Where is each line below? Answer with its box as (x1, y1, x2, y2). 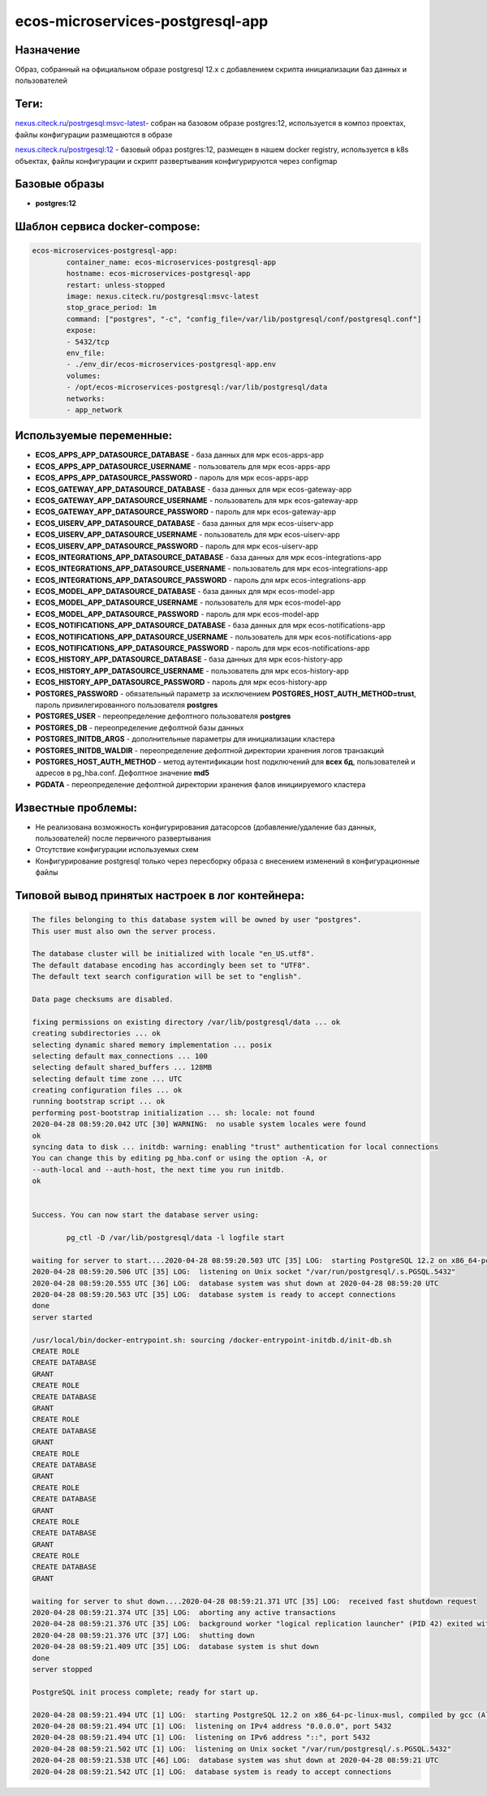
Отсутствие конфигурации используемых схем (35, 845, 199, 855)
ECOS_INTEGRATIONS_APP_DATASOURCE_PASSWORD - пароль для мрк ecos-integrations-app (35, 575, 367, 584)
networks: (66, 394, 106, 403)
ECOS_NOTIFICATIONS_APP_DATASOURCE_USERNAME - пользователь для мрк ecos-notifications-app (35, 631, 392, 641)
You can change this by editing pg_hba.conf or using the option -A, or (32, 1153, 328, 1163)
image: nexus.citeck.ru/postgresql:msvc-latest (66, 292, 260, 300)
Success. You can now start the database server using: (32, 1210, 260, 1220)
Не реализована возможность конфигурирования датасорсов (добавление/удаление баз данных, (35, 822, 377, 832)
